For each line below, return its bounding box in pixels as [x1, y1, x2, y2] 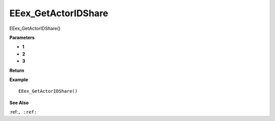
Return [9, 67, 24, 73]
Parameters [9, 34, 35, 41]
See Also [9, 99, 29, 106]
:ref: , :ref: [9, 109, 37, 115]
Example [9, 76, 29, 83]
